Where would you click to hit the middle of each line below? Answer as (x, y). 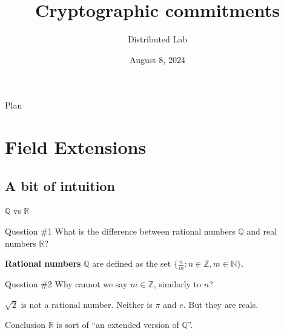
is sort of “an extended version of (118, 325)
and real (262, 231)
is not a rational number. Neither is (87, 304)
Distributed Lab (157, 39)
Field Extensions (76, 147)
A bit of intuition (60, 185)
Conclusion (25, 325)
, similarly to (177, 284)
